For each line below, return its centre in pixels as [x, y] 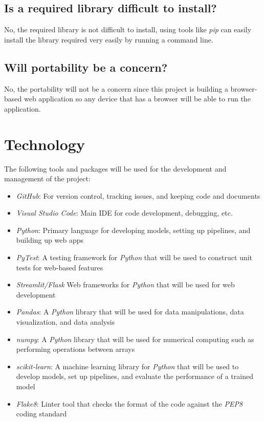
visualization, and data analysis [65, 322]
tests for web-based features [60, 267]
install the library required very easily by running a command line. [109, 39]
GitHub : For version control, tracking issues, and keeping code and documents [138, 195]
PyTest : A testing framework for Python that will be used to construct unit [134, 257]
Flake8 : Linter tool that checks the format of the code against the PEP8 [129, 403]
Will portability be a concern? [86, 67]
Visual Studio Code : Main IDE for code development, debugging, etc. [124, 213]
